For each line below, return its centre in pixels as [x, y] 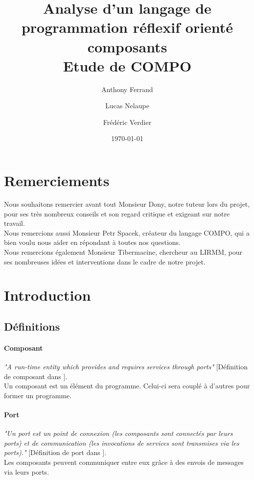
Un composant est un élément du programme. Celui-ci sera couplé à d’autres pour [127, 386]
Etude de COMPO [127, 65]
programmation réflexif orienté [127, 27]
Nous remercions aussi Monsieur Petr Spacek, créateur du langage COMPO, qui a [127, 232]
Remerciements [57, 180]
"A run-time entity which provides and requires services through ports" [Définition [126, 367]
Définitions [32, 326]
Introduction [47, 295]
